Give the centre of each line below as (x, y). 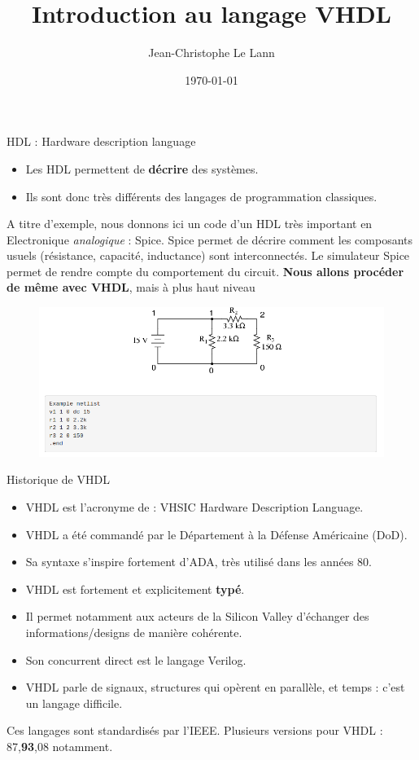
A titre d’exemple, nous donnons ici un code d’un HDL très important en (190, 224)
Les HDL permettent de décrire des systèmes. (142, 168)
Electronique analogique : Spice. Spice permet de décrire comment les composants (210, 239)
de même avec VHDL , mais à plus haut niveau (131, 287)
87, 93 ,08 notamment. (60, 746)
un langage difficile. (74, 703)
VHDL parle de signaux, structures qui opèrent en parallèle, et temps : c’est (215, 687)
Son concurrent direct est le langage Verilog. (136, 659)
